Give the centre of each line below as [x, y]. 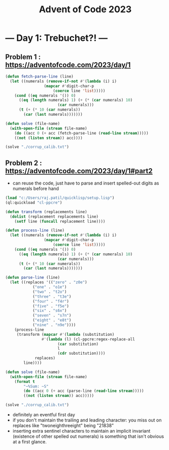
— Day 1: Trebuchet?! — [57, 38]
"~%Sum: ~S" [36, 386]
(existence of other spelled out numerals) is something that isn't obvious [88, 436]
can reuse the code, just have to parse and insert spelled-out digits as [86, 183]
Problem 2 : [24, 163]
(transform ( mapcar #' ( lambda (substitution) [65, 334]
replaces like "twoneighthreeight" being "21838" [63, 426]
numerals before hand [36, 189]
